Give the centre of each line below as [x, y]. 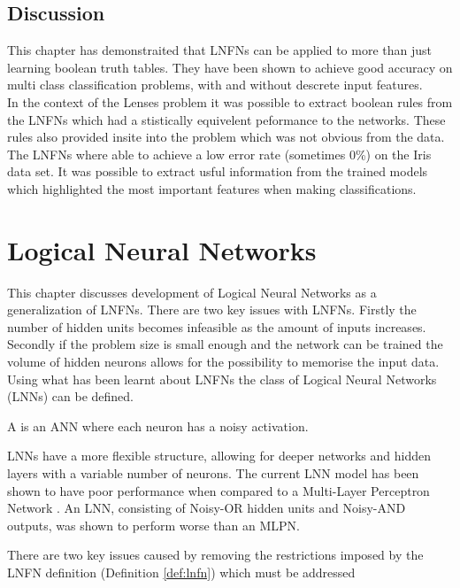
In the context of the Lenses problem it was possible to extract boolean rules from [230, 101]
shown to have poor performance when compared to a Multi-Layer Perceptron [218, 490]
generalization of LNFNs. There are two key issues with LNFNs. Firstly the [212, 309]
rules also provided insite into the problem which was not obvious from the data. [226, 137]
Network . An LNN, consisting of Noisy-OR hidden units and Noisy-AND [207, 508]
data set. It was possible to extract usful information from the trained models [218, 171]
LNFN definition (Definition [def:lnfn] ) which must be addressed [181, 572]
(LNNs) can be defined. [70, 396]
